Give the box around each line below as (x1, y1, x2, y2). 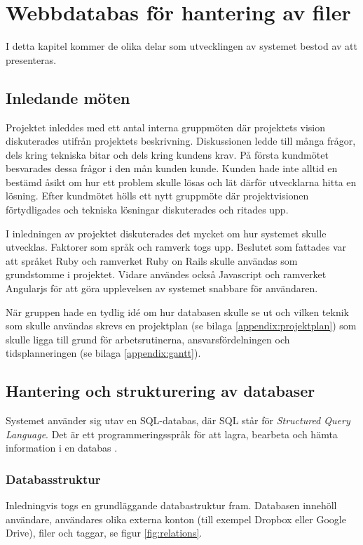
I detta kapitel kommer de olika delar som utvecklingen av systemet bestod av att (6, 39, 357, 53)
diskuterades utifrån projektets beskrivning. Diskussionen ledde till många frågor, (6, 133, 356, 148)
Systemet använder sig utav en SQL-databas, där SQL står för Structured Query (6, 413, 350, 428)
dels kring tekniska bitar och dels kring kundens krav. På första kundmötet (6, 147, 329, 162)
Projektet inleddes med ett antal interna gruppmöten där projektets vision (6, 119, 326, 134)
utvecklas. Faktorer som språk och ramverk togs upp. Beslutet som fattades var (6, 239, 347, 254)
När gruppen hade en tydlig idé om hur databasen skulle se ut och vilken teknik (6, 304, 349, 319)
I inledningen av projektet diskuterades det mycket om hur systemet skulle (6, 225, 327, 240)
